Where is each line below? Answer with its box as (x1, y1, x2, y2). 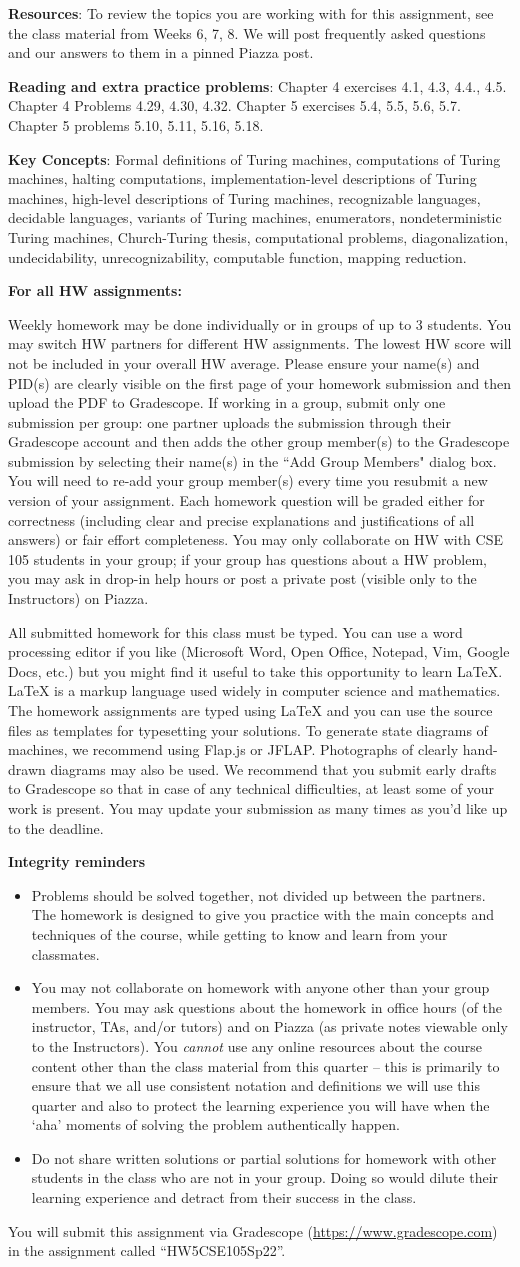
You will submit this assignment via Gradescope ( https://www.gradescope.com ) (8, 1220, 498, 1241)
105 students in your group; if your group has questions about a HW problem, (8, 548, 487, 569)
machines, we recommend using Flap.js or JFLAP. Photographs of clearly (8, 739, 459, 760)
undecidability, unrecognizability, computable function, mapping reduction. (8, 246, 467, 267)
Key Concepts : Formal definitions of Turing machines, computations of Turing (8, 148, 501, 169)
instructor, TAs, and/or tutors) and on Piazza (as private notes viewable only (31, 1016, 508, 1037)
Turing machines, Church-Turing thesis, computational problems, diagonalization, (8, 226, 509, 247)
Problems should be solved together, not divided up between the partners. (31, 884, 486, 905)
